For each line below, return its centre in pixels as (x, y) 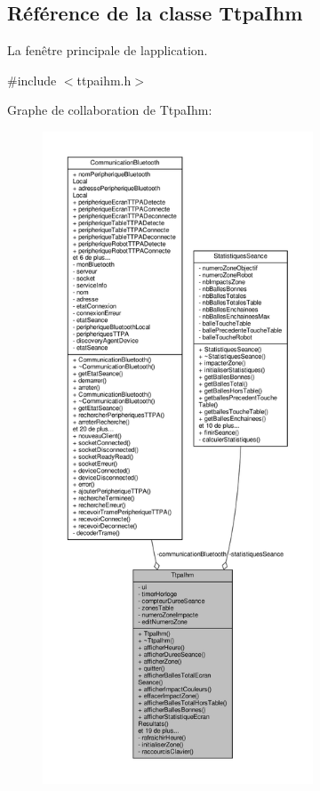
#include (32, 80)
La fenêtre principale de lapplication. (108, 50)
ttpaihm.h (104, 80)
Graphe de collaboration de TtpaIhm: (110, 110)
